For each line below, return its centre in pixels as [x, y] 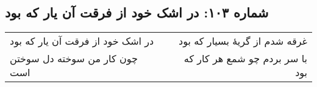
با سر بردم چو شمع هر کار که [245, 59]
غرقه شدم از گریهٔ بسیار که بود [243, 41]
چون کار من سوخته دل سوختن [74, 59]
